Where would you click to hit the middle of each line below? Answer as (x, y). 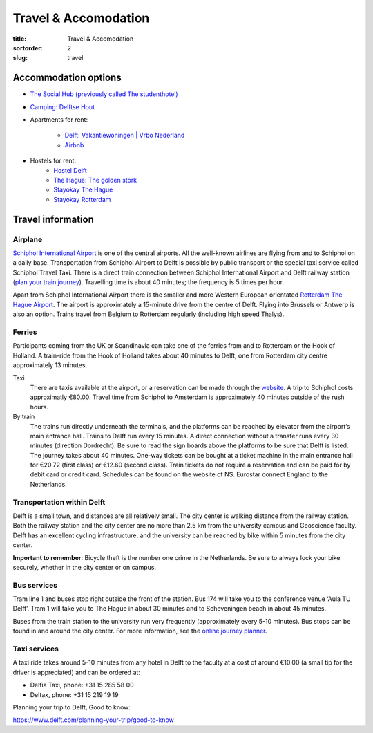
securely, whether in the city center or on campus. (85, 567)
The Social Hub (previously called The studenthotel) (104, 94)
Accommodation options (67, 78)
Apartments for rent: (59, 120)
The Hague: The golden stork (95, 180)
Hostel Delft (70, 170)
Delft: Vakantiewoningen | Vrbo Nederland (125, 136)
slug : (20, 58)
